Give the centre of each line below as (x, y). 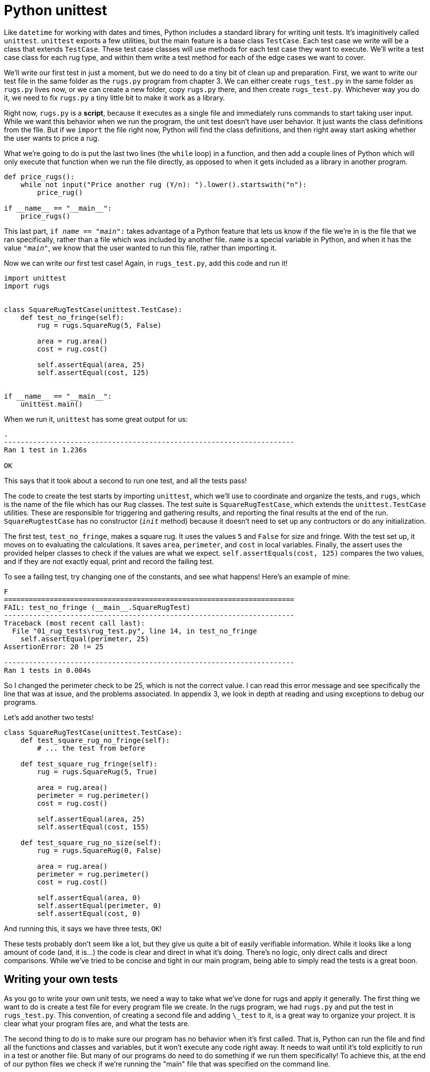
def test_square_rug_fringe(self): (89, 764)
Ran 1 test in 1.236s (46, 450)
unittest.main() (52, 404)
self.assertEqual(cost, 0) (89, 913)
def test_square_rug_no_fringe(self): (95, 740)
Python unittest (56, 10)
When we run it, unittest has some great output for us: (96, 419)
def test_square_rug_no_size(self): (91, 842)
